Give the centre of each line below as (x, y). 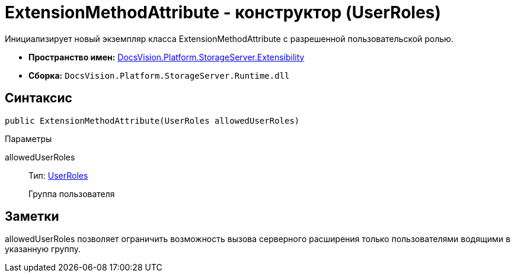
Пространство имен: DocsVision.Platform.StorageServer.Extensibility (167, 57)
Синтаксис (39, 98)
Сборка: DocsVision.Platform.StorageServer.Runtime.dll (159, 75)
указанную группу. (43, 249)
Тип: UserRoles (58, 175)
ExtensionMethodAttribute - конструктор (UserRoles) (223, 12)
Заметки (32, 217)
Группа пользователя (72, 194)
